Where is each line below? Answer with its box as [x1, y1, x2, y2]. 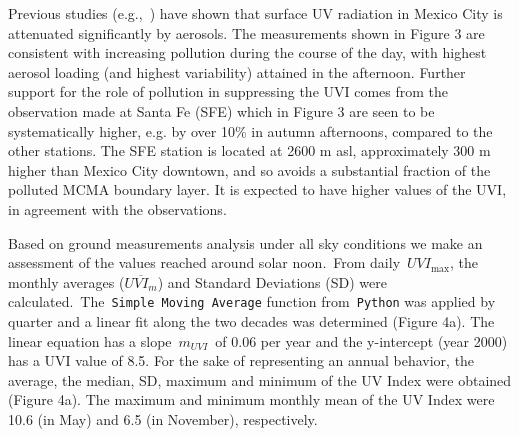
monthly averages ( [8, 271, 125, 292]
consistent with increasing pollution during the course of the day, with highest [8, 42, 487, 63]
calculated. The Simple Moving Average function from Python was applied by [8, 291, 496, 312]
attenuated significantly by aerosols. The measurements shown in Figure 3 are [8, 22, 485, 43]
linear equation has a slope [8, 330, 172, 351]
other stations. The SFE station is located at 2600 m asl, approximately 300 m [8, 140, 491, 161]
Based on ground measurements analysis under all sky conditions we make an [8, 232, 483, 253]
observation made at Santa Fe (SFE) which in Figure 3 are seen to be [8, 100, 435, 121]
